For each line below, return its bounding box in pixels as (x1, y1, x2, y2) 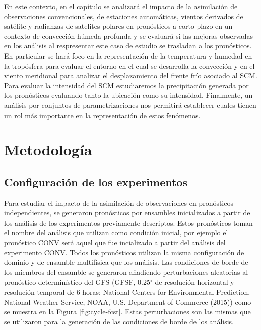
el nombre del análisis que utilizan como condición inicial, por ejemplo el (4, 227, 228, 238)
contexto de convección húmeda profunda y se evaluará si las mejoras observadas (4, 30, 253, 41)
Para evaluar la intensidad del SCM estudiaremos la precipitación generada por (4, 80, 249, 90)
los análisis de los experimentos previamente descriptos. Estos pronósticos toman (4, 217, 253, 228)
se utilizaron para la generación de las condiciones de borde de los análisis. (4, 316, 234, 326)
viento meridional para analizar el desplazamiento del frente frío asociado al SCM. (4, 70, 257, 81)
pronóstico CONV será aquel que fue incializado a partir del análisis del (4, 237, 226, 248)
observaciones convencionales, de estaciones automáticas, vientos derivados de (4, 11, 243, 21)
